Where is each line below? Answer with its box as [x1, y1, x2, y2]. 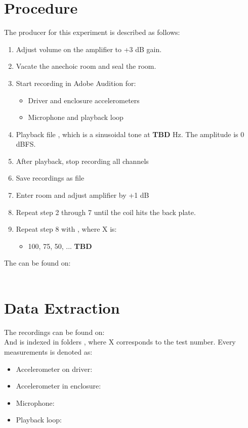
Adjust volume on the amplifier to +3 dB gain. [16, 44, 162, 54]
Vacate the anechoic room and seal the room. [16, 61, 156, 71]
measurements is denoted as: [4, 346, 93, 357]
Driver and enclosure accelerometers [28, 95, 140, 105]
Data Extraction [4, 297, 120, 318]
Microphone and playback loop [28, 112, 123, 122]
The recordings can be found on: [4, 326, 105, 337]
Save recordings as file [16, 173, 85, 183]
